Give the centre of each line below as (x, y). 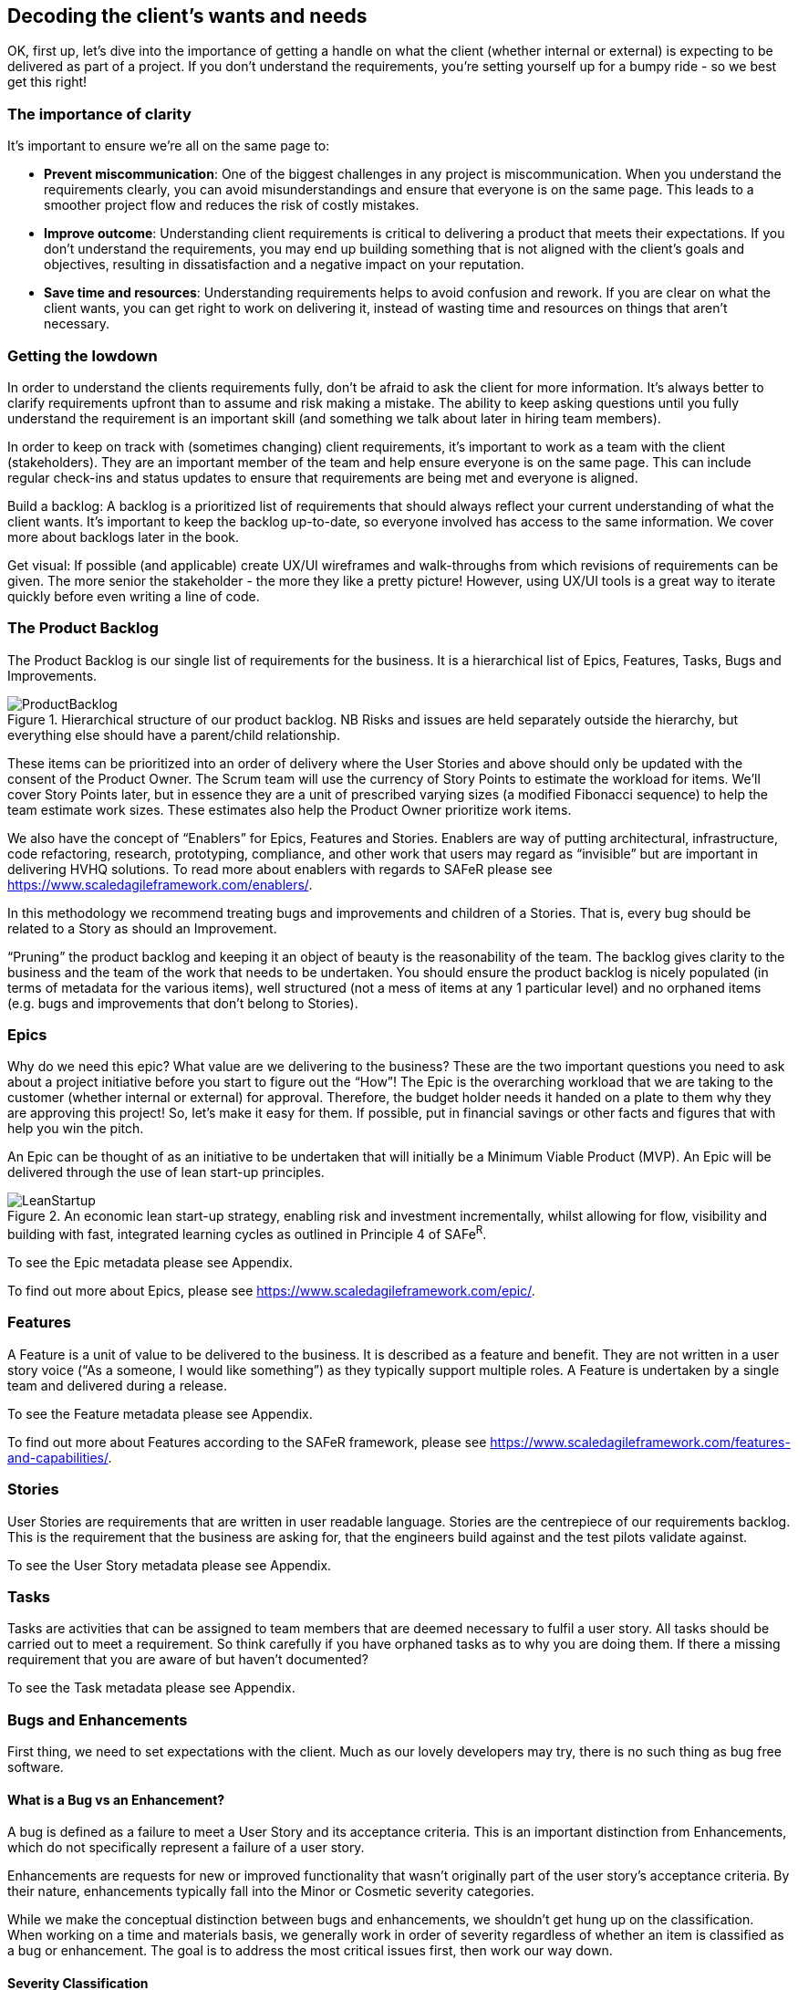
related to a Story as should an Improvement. (142, 928)
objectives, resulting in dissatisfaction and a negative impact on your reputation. (284, 265)
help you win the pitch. (76, 1129)
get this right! (47, 82)
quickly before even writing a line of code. (134, 596)
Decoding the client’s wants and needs (187, 16)
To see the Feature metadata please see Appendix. (160, 1413)
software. (36, 1767)
